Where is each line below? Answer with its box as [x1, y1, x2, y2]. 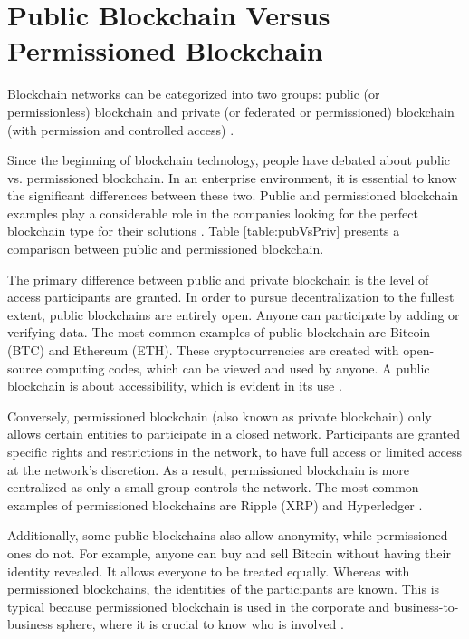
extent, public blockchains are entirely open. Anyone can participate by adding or [7, 305, 460, 324]
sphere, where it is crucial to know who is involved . [56, 615, 344, 634]
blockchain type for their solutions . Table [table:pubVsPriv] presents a [7, 221, 400, 240]
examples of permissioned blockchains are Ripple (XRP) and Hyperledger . [7, 495, 423, 514]
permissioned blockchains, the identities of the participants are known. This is [7, 579, 440, 598]
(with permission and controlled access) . [7, 120, 234, 139]
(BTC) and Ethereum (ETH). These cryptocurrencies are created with [7, 341, 399, 360]
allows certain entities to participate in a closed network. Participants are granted [7, 424, 461, 443]
